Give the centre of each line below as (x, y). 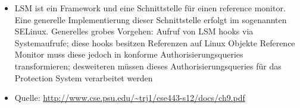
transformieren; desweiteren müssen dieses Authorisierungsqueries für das (148, 66)
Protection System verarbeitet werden (84, 77)
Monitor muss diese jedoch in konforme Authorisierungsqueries (129, 54)
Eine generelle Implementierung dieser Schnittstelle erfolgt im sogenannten (151, 19)
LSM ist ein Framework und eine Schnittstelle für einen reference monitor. (150, 8)
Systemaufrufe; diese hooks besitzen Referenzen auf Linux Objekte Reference (155, 42)
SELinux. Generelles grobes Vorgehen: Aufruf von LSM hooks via (134, 31)
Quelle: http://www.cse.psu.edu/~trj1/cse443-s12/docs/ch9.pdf (130, 98)
